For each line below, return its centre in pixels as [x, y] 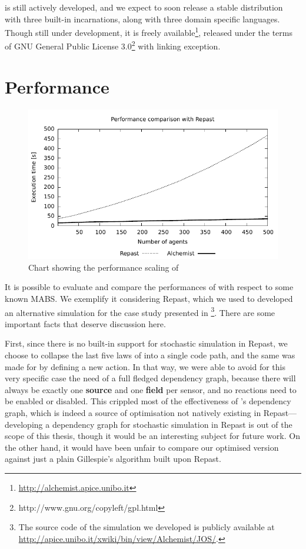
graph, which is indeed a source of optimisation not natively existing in [133, 412]
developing [24, 424]
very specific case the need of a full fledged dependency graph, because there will [150, 378]
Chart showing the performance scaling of [104, 267]
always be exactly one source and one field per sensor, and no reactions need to [151, 389]
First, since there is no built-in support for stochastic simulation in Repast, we [146, 343]
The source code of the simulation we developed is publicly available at [147, 527]
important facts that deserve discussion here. [85, 323]
